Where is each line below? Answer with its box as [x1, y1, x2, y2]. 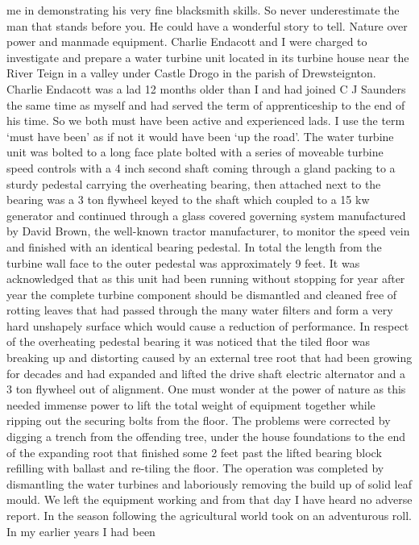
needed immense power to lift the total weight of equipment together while [6, 396, 375, 413]
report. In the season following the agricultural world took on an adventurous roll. [6, 507, 413, 523]
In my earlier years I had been [6, 522, 156, 539]
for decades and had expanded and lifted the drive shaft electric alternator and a [6, 364, 406, 381]
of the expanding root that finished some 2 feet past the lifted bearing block [6, 443, 382, 460]
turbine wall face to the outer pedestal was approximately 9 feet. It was [6, 254, 360, 271]
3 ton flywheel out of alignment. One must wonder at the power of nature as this [6, 381, 406, 397]
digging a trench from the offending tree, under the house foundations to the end [6, 428, 406, 445]
